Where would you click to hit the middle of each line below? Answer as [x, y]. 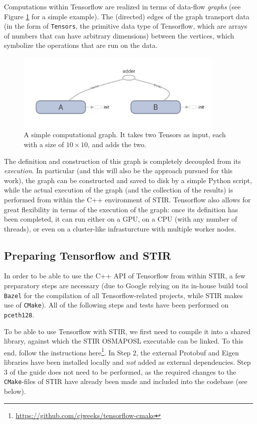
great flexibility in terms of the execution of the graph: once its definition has [121, 209]
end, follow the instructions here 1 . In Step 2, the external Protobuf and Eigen [122, 351]
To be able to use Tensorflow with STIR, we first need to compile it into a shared [127, 331]
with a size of [44, 144]
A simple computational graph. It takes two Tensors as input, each [125, 135]
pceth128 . [19, 314]
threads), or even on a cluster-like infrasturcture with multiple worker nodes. [120, 228]
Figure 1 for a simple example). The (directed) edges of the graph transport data [127, 16]
